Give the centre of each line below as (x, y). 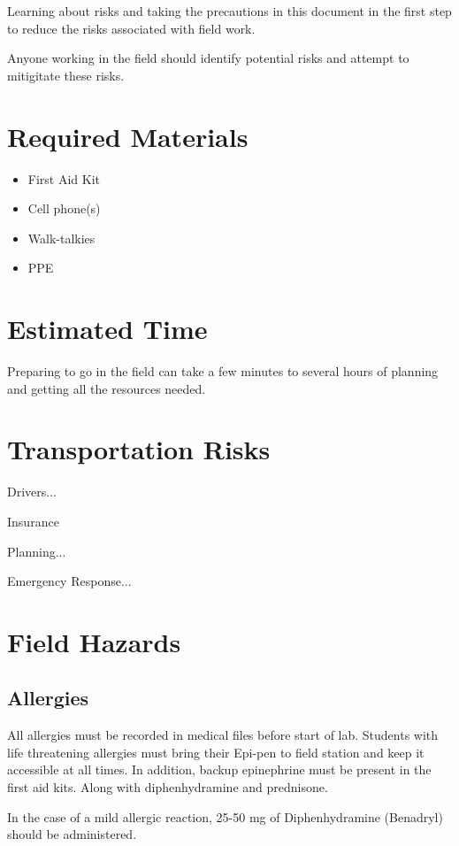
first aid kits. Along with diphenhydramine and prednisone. (168, 787)
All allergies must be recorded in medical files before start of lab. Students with (223, 735)
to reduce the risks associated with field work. (131, 28)
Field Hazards (94, 641)
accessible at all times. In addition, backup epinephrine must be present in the (219, 769)
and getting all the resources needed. (107, 388)
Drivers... (32, 492)
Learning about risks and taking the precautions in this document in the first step (229, 11)
